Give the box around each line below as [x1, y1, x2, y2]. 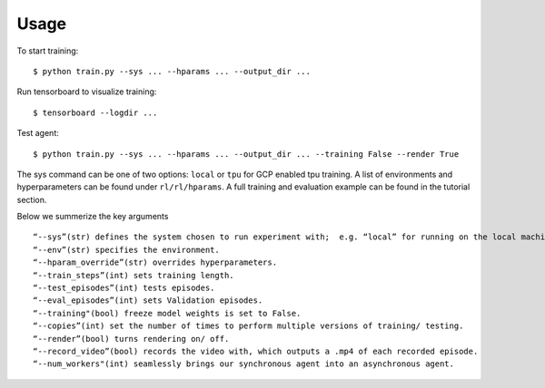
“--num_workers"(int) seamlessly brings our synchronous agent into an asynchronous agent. [33, 359, 454, 369]
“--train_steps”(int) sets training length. [33, 270, 235, 280]
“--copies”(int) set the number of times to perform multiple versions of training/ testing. [33, 321, 464, 331]
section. [16, 194, 47, 205]
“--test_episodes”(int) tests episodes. [33, 283, 215, 294]
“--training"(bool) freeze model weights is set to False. [33, 308, 302, 318]
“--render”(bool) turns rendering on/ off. [33, 334, 230, 344]
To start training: [16, 45, 79, 56]
